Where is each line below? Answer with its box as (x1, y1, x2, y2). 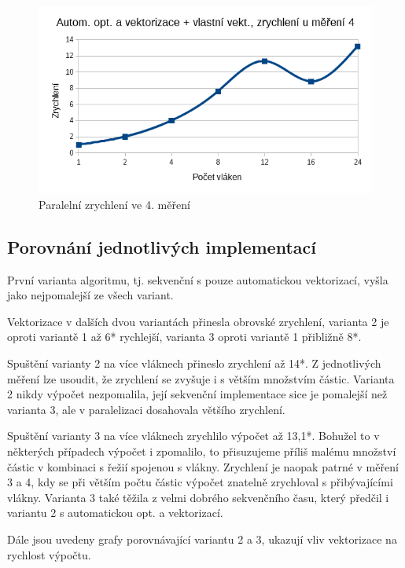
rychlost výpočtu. (7, 546, 91, 563)
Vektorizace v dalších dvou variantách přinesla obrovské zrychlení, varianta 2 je (7, 313, 389, 329)
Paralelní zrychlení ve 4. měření (39, 196, 190, 212)
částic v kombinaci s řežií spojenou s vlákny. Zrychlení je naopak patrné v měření (7, 458, 399, 475)
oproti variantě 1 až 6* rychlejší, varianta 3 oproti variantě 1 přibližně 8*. (7, 328, 362, 345)
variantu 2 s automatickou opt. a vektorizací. (7, 504, 223, 521)
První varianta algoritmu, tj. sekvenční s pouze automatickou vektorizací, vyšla (7, 271, 388, 288)
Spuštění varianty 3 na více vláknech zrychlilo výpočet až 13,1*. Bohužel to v (7, 427, 380, 444)
